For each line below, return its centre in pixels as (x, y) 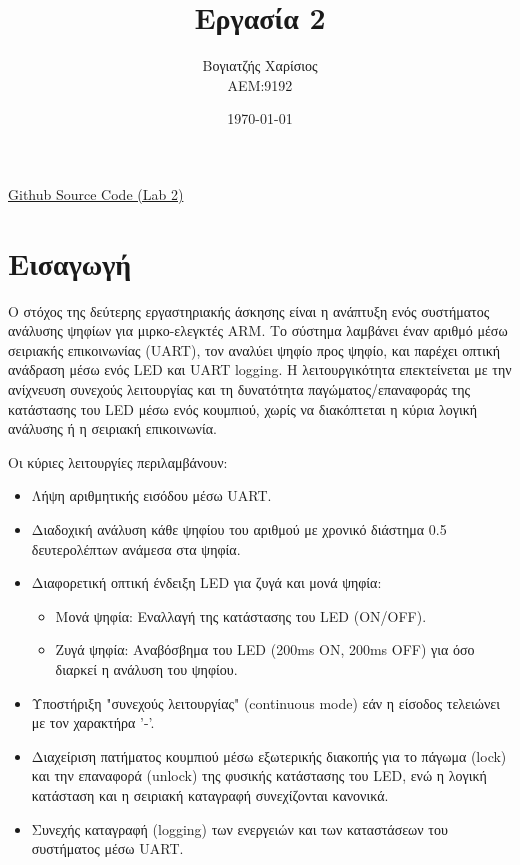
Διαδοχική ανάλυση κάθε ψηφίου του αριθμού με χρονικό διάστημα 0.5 (239, 528)
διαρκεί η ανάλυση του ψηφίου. (146, 668)
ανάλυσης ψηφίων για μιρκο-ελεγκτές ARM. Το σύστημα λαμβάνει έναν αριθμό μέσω (258, 330)
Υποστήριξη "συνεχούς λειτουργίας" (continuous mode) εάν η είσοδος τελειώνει (265, 702)
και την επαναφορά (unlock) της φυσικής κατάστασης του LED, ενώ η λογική (259, 775)
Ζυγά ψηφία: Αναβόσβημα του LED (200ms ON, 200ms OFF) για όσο (265, 649)
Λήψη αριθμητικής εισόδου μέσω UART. (151, 495)
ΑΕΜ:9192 (260, 84)
